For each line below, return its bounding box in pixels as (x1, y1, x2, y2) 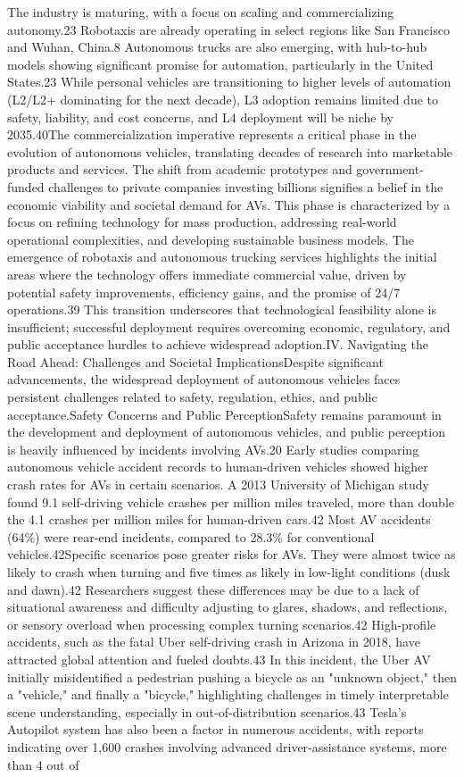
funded (7, 177, 45, 196)
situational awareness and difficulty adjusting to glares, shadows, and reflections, (7, 597, 448, 616)
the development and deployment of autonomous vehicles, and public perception (7, 422, 445, 441)
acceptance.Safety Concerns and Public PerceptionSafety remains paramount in (7, 405, 442, 423)
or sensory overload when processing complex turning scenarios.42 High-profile (7, 614, 436, 633)
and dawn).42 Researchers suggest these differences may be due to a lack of (7, 580, 419, 598)
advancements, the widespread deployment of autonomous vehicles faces (7, 370, 401, 388)
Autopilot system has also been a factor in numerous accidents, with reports (7, 720, 424, 739)
